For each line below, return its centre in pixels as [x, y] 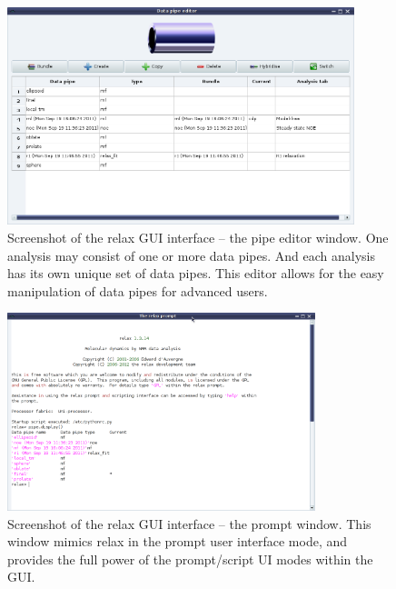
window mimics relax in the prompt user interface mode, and [178, 541]
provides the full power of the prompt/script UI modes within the [190, 559]
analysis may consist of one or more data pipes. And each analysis [192, 255]
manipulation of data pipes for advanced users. [138, 290]
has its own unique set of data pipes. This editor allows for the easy [196, 273]
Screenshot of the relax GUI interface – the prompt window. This [189, 523]
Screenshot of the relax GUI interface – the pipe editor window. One [198, 237]
